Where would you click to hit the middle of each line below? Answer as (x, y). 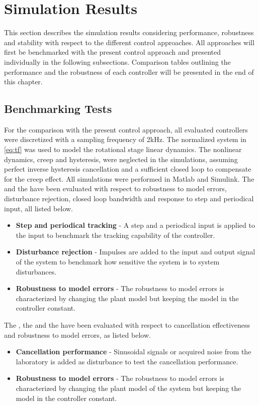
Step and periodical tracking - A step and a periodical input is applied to (135, 225)
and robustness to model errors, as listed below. (77, 334)
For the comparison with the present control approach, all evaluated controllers (126, 129)
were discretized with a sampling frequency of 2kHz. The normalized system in (125, 139)
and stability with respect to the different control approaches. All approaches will (129, 42)
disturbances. (36, 271)
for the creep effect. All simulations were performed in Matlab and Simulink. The (129, 178)
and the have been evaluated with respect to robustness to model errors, (115, 188)
